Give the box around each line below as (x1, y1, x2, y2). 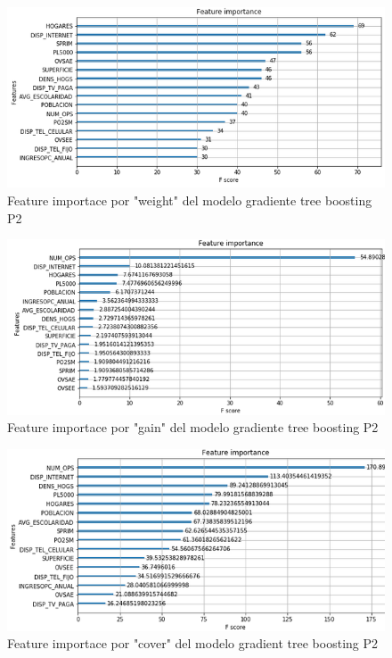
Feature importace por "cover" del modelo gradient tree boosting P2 (7, 634, 379, 653)
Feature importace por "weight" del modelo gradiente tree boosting (7, 191, 372, 210)
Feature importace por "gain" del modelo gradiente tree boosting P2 (7, 418, 379, 437)
